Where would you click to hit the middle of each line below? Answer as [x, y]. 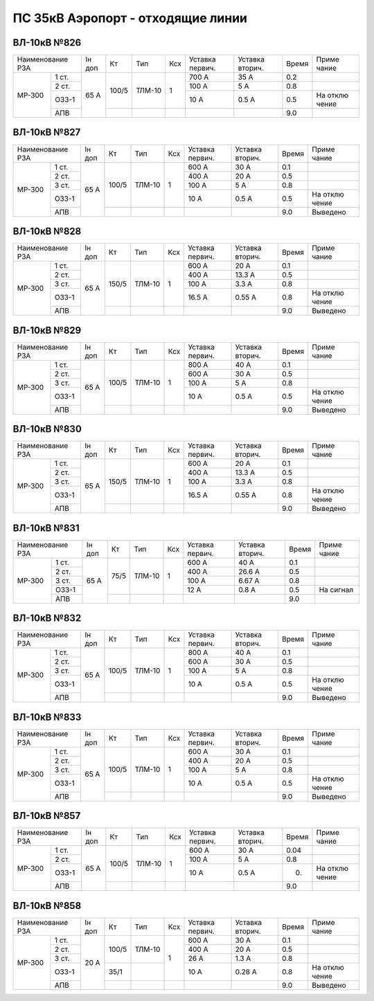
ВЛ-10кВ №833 [47, 717]
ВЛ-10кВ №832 [47, 619]
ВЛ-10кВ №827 [47, 133]
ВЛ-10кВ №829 [47, 330]
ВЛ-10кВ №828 [47, 231]
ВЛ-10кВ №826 [47, 43]
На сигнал [336, 590]
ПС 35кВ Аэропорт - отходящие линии [130, 18]
